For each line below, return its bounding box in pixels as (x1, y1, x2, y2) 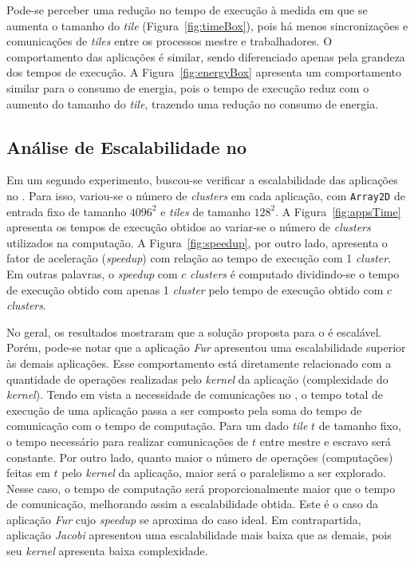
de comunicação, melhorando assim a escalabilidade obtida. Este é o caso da (6, 495, 379, 512)
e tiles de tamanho (160, 203, 250, 219)
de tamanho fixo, (318, 417, 401, 434)
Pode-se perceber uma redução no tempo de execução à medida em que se (6, 2, 368, 18)
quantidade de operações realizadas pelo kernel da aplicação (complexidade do (6, 370, 388, 387)
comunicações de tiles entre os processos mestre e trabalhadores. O (6, 33, 333, 49)
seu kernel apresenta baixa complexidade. (6, 542, 208, 559)
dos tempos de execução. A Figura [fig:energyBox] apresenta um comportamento (6, 64, 402, 81)
